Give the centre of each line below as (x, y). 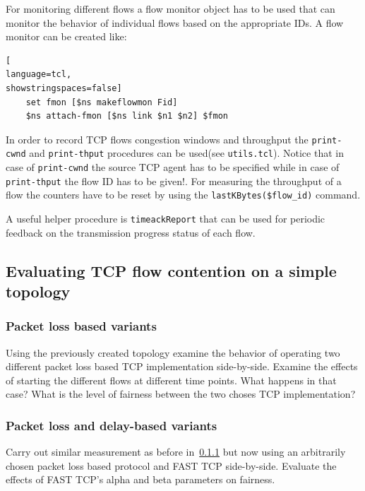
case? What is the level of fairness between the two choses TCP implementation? (181, 394)
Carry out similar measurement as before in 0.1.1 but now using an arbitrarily (176, 452)
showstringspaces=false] (64, 88)
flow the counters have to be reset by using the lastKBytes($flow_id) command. (183, 195)
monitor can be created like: (66, 36)
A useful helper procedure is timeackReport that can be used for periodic (166, 219)
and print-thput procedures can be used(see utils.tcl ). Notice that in (186, 153)
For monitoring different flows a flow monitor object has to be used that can (170, 8)
